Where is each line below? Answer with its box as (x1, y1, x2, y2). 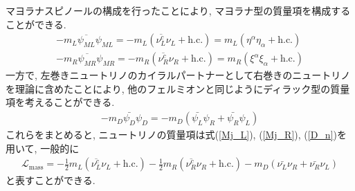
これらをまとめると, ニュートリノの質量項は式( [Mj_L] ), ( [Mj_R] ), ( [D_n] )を (6, 127, 347, 142)
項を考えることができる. (6, 95, 115, 109)
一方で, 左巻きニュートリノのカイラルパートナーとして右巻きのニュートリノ (6, 68, 351, 82)
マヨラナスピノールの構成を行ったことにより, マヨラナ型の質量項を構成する (6, 3, 351, 17)
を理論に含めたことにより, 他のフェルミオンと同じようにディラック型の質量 (6, 81, 350, 95)
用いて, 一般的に (6, 140, 80, 155)
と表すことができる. (6, 173, 95, 188)
